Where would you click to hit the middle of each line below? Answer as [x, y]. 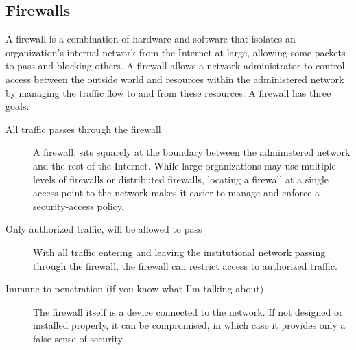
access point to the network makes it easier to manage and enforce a [177, 192]
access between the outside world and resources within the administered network [175, 79]
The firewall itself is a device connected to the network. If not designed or [188, 311]
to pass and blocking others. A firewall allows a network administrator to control [175, 66]
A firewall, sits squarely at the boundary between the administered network [192, 152]
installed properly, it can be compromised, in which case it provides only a [189, 325]
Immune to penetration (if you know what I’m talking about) [135, 289]
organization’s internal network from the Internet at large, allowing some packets [176, 52]
